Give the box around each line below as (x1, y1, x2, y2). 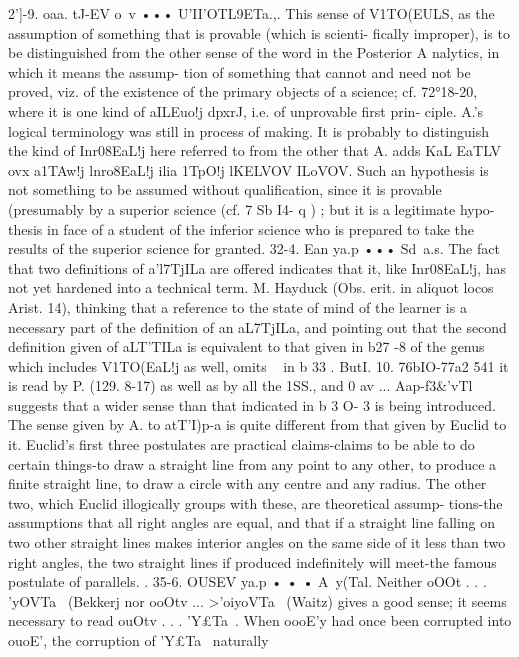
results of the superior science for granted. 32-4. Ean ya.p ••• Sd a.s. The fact (8, 238, 500, 259)
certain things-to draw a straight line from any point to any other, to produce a (8, 453, 497, 474)
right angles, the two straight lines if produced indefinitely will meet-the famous (8, 551, 497, 572)
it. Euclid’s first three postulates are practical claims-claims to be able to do (8, 434, 475, 455)
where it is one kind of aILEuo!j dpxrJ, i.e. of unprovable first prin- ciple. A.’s (8, 100, 484, 121)
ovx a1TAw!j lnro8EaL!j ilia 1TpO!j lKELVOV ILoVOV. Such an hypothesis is (8, 159, 489, 180)
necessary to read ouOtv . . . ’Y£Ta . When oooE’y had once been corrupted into (8, 610, 512, 631)
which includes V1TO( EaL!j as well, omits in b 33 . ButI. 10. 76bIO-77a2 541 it (8, 355, 509, 376)
